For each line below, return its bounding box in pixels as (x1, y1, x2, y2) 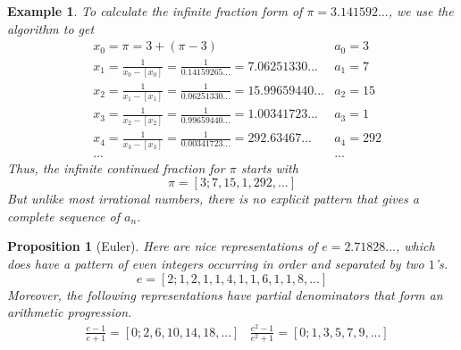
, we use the (388, 2, 454, 20)
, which (396, 237, 435, 255)
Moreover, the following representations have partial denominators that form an (7, 285, 443, 304)
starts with (240, 158, 298, 177)
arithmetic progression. (7, 303, 132, 321)
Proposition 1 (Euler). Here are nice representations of (7, 237, 318, 255)
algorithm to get (7, 19, 95, 37)
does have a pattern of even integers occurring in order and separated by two (7, 254, 424, 273)
